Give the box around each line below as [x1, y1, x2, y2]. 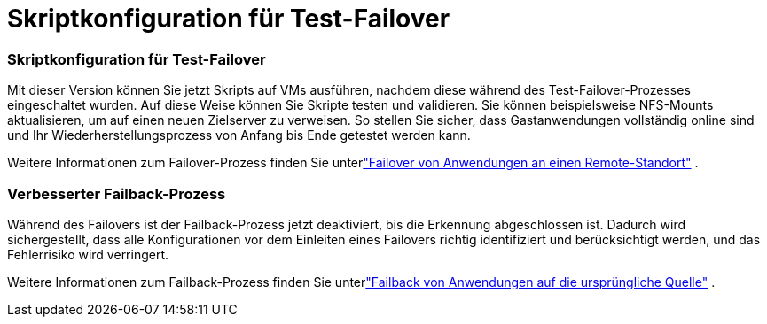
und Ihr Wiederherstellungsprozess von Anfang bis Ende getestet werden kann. [7, 127, 471, 143]
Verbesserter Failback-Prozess [7, 184, 226, 203]
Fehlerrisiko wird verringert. [7, 246, 169, 262]
